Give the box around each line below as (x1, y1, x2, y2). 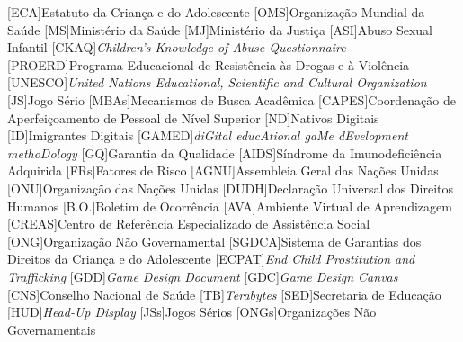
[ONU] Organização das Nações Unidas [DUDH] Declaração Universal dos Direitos (7, 178, 454, 197)
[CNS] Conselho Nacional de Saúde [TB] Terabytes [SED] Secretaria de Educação (7, 284, 441, 303)
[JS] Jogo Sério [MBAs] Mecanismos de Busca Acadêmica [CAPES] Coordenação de (7, 90, 456, 109)
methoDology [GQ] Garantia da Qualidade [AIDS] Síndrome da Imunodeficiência (7, 143, 442, 162)
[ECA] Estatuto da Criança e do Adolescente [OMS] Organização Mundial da (7, 3, 425, 21)
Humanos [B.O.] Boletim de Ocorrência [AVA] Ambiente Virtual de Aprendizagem (7, 196, 452, 215)
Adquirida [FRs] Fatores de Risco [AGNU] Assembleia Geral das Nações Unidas (7, 161, 439, 180)
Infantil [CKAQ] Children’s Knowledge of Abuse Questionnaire (7, 38, 346, 57)
